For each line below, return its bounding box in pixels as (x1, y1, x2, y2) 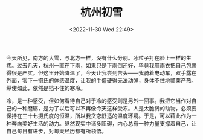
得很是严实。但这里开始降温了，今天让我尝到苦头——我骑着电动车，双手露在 (6, 69, 197, 76)
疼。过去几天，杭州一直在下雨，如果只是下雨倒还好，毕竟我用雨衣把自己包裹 (6, 62, 197, 69)
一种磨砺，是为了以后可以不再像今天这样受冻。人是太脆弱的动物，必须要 (16, 104, 197, 112)
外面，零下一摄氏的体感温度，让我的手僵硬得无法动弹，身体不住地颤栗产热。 (6, 77, 197, 84)
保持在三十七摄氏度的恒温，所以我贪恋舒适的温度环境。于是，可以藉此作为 (6, 112, 192, 119)
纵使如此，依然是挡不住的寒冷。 (6, 84, 86, 91)
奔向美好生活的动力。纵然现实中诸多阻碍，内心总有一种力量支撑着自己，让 (11, 119, 197, 127)
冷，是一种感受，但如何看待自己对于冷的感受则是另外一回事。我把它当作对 (6, 97, 192, 104)
